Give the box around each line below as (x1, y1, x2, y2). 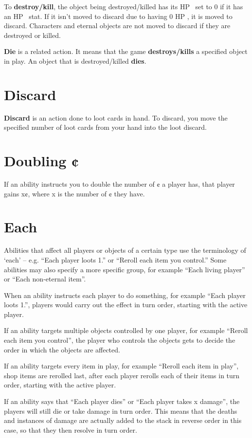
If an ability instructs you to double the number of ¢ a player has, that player (4, 179, 235, 189)
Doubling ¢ (4, 151, 79, 171)
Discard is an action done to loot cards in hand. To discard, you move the (4, 112, 228, 123)
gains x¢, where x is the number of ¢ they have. (4, 188, 145, 198)
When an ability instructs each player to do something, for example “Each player (4, 290, 246, 300)
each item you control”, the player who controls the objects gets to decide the (4, 335, 235, 345)
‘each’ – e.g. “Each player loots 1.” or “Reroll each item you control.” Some (4, 254, 227, 264)
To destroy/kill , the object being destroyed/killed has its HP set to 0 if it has (4, 1, 243, 11)
